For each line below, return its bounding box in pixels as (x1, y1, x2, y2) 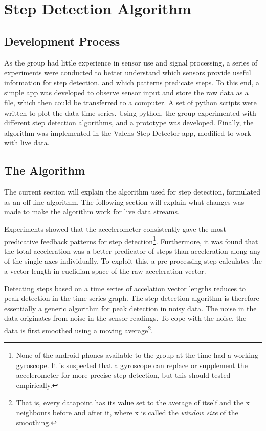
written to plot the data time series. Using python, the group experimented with (4, 107, 256, 118)
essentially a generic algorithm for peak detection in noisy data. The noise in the (4, 303, 257, 313)
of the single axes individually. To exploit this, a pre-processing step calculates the (4, 255, 262, 266)
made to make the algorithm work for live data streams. (4, 206, 180, 217)
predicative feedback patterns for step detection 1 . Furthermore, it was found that (4, 234, 258, 246)
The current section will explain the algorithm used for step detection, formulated (4, 186, 260, 197)
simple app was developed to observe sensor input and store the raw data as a (4, 87, 249, 98)
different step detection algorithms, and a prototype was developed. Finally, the (4, 117, 254, 128)
